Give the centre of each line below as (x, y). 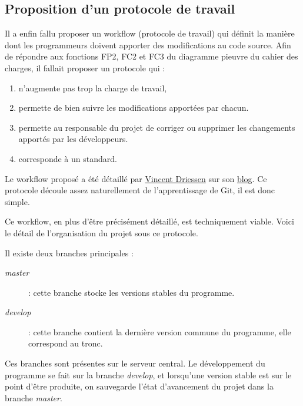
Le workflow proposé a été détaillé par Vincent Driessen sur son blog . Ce (136, 178)
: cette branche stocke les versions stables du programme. (131, 292)
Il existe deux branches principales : (69, 252)
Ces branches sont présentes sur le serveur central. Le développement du (135, 363)
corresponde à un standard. (68, 158)
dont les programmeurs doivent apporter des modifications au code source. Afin (148, 44)
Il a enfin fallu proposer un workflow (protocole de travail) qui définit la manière (150, 33)
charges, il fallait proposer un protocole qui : (85, 67)
